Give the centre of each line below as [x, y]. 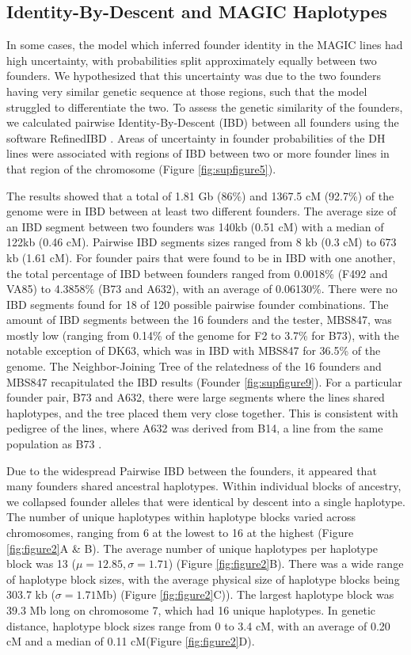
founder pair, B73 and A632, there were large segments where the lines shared [196, 397]
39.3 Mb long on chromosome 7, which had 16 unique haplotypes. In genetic [191, 609]
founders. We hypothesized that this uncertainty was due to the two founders [194, 76]
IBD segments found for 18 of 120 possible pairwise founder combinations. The [198, 304]
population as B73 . [54, 444]
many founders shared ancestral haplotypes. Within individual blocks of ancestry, [204, 486]
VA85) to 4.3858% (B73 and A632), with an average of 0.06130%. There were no [202, 289]
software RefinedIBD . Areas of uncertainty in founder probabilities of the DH [196, 137]
